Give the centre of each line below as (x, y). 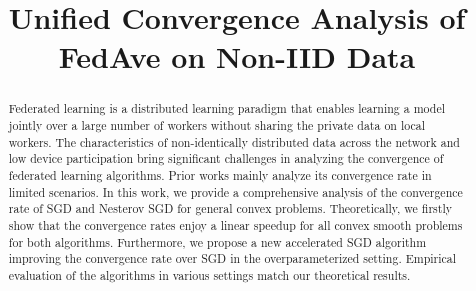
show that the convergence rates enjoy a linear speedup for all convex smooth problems (235, 224)
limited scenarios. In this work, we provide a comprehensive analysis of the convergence (235, 191)
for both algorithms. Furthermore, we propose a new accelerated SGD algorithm (217, 241)
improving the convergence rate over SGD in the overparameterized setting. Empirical (232, 258)
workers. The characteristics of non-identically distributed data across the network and (234, 141)
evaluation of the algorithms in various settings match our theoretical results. (209, 274)
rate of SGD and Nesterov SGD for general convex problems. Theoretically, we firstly (230, 208)
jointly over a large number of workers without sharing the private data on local (217, 125)
